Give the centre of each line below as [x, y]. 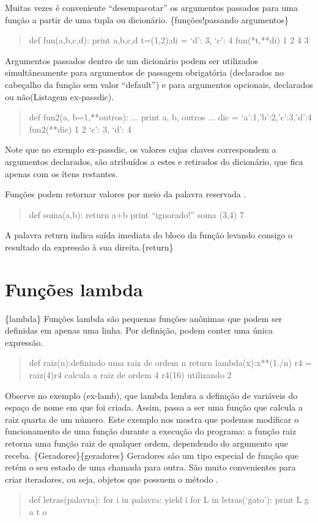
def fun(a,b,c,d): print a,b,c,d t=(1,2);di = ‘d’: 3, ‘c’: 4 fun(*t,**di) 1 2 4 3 [169, 40]
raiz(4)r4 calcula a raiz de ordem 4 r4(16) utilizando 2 [130, 375]
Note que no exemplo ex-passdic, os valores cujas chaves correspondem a [141, 149]
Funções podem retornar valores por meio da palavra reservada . [126, 194]
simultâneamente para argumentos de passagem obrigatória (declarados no [144, 72]
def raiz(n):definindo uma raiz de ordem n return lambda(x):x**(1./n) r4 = [170, 363]
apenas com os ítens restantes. [61, 173]
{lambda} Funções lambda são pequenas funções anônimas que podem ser [144, 318]
